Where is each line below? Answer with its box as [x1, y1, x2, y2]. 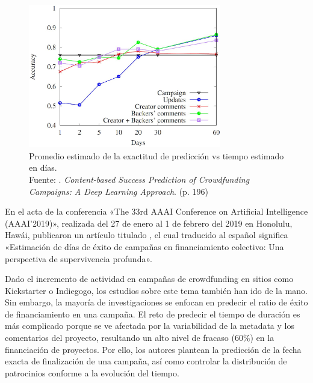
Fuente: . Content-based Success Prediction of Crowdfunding [29, 173, 250, 185]
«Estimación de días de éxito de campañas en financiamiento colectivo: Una [5, 240, 284, 253]
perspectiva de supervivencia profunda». [5, 252, 152, 265]
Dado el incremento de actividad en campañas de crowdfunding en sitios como [5, 272, 294, 285]
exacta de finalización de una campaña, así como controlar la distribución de [5, 355, 287, 367]
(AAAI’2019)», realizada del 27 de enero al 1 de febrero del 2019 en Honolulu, [5, 216, 293, 229]
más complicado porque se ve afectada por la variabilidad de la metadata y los [5, 319, 294, 332]
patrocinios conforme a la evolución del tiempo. [5, 366, 179, 379]
